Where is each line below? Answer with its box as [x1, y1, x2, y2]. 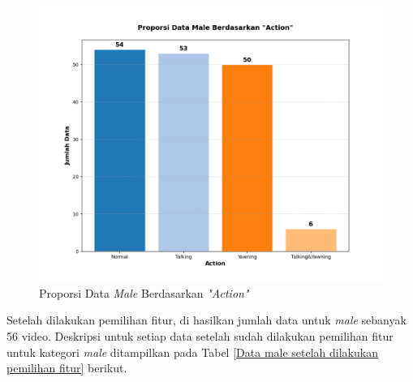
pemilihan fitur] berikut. [6, 359, 127, 376]
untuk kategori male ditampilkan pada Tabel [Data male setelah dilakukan [6, 343, 378, 360]
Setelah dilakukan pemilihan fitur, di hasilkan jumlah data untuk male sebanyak [6, 311, 407, 328]
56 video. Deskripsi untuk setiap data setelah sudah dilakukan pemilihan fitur [6, 327, 394, 344]
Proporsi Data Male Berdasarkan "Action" [39, 284, 249, 301]
